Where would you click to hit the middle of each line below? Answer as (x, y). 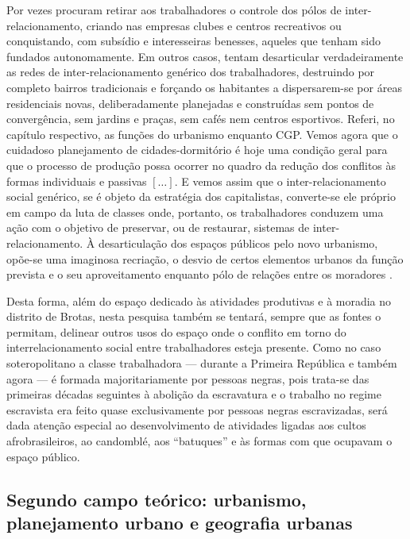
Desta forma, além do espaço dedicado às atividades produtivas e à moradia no (199, 300)
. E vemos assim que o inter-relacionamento (280, 181)
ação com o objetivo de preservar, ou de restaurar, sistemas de (158, 227)
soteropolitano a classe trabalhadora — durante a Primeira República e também (202, 363)
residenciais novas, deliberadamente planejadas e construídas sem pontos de (190, 103)
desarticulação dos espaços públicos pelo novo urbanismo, (238, 243)
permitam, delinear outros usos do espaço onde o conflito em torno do (176, 331)
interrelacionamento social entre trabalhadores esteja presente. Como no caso (194, 347)
